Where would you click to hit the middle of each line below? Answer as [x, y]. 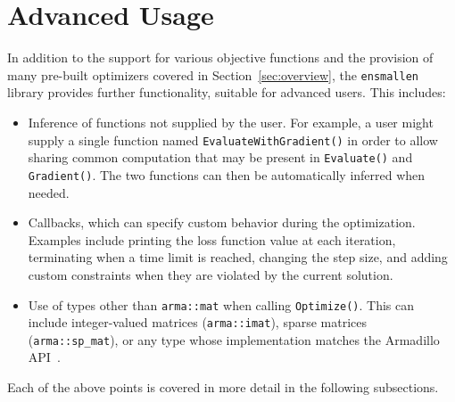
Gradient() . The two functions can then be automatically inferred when [227, 174]
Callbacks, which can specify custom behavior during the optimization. [222, 222]
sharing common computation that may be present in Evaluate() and [220, 157]
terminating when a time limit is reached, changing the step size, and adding [238, 257]
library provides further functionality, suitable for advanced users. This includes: [227, 92]
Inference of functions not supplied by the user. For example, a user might [231, 122]
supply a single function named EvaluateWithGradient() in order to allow [233, 139]
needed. [49, 192]
